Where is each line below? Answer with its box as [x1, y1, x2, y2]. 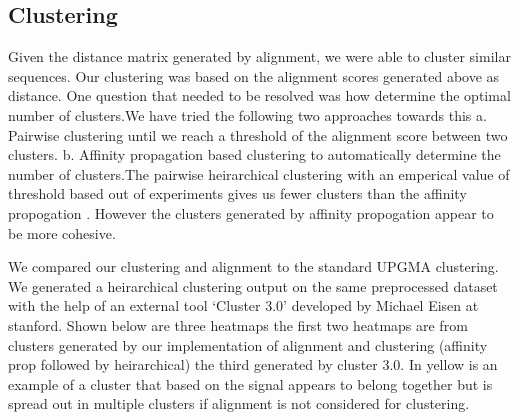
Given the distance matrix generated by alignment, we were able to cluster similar [8, 46, 511, 67]
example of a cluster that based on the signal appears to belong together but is [8, 373, 493, 394]
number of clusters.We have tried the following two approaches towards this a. [8, 104, 487, 125]
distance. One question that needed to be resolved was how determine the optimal [8, 85, 511, 106]
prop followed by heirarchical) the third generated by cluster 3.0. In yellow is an [8, 354, 498, 375]
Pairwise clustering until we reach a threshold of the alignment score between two [8, 124, 508, 145]
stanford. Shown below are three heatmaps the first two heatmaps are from [8, 314, 468, 335]
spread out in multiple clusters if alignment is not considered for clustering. [8, 393, 470, 414]
